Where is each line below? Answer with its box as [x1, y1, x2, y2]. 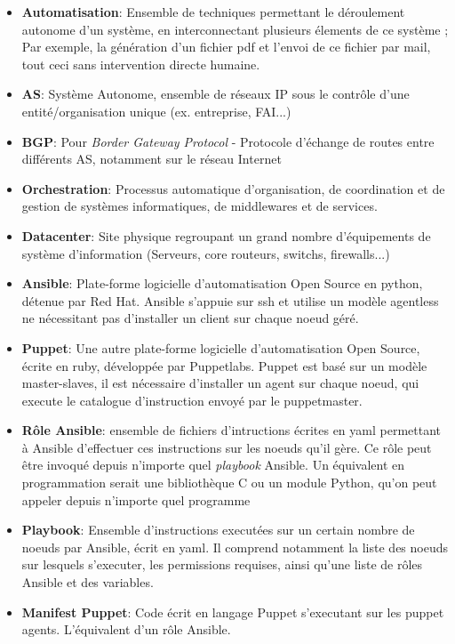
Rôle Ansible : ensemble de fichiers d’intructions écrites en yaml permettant [21, 421, 442, 439]
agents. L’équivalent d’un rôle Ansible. [21, 620, 231, 639]
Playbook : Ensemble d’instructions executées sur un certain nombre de [21, 520, 415, 539]
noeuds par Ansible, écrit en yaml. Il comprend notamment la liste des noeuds [21, 537, 449, 556]
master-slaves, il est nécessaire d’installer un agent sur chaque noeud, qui [21, 374, 419, 392]
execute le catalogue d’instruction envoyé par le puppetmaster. [21, 390, 363, 409]
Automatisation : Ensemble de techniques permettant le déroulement [21, 3, 405, 20]
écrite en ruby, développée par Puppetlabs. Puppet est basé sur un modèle [21, 356, 427, 374]
